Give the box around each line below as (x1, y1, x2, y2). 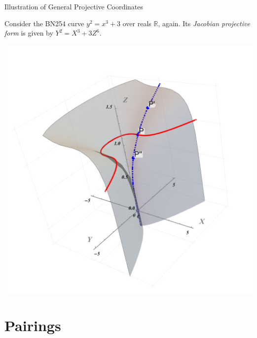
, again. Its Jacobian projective (158, 18, 250, 28)
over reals (122, 18, 151, 28)
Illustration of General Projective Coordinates (4, 1, 144, 11)
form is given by (4, 28, 53, 38)
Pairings (4, 315, 61, 335)
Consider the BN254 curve (4, 18, 84, 28)
